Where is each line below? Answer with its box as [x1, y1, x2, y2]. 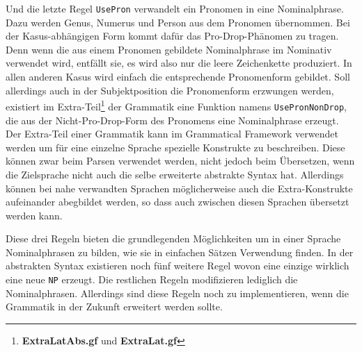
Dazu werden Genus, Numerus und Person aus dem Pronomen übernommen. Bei [6, 15, 350, 29]
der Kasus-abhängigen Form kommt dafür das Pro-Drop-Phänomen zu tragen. [6, 28, 339, 43]
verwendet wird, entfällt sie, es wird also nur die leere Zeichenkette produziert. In [6, 56, 352, 70]
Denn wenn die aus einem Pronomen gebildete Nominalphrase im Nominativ [6, 42, 332, 56]
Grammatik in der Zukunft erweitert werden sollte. [6, 299, 223, 314]
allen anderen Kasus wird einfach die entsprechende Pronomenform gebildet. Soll [6, 69, 350, 84]
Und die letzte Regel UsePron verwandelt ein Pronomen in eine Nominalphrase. [6, 1, 344, 15]
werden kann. [6, 208, 63, 222]
